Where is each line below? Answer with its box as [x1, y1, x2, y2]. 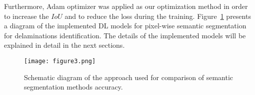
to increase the [4, 10, 49, 21]
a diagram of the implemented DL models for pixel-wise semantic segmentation [4, 20, 246, 31]
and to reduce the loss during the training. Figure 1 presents [64, 10, 251, 21]
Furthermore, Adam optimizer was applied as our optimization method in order [4, 1, 248, 11]
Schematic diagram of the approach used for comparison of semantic [24, 72, 233, 82]
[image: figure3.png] [24, 57, 96, 65]
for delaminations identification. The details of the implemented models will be [4, 30, 246, 40]
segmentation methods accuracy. [24, 82, 123, 92]
